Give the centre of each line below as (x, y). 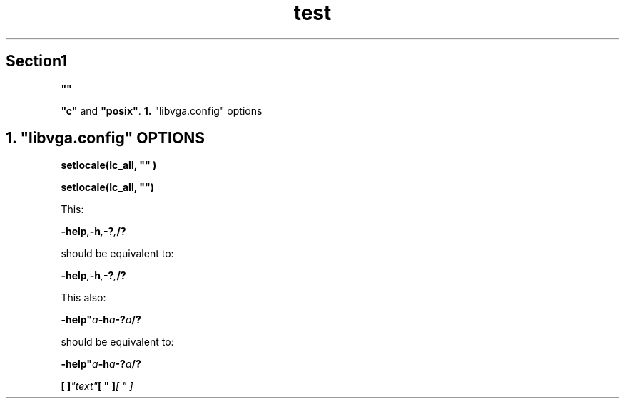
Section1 (37, 61)
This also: (83, 298)
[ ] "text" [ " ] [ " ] (97, 386)
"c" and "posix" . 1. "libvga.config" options (162, 110)
